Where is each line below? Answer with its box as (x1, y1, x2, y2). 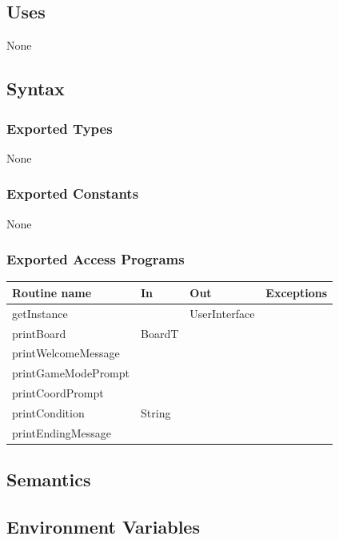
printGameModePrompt (12, 365, 130, 381)
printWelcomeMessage (12, 345, 120, 361)
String (141, 404, 171, 421)
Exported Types (6, 118, 113, 138)
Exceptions (265, 284, 327, 300)
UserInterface (189, 304, 255, 321)
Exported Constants (6, 183, 139, 204)
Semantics (6, 467, 91, 492)
